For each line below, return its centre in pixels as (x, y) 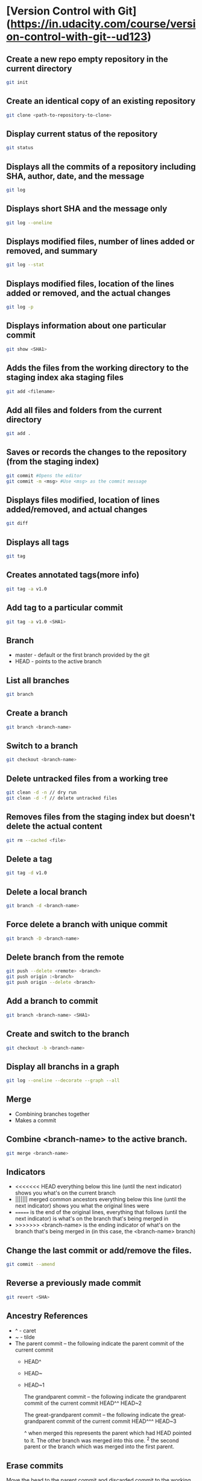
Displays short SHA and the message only (87, 209)
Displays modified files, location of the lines (90, 284)
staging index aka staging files (65, 378)
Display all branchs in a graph (63, 1066)
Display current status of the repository (82, 134)
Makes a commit (35, 1120)
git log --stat (25, 265)
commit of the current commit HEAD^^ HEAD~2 (83, 1403)
